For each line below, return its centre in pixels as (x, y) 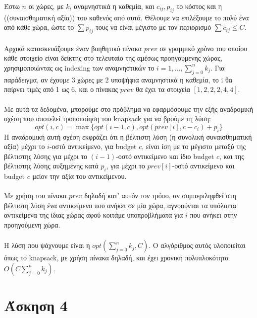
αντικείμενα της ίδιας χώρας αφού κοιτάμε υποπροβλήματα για (94, 215)
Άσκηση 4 (36, 305)
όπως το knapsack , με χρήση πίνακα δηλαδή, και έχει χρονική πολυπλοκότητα (116, 258)
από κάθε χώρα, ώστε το (39, 27)
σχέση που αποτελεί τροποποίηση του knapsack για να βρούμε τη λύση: (108, 119)
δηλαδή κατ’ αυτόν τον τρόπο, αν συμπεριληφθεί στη (160, 196)
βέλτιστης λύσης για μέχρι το (46, 156)
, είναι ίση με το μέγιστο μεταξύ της (194, 146)
